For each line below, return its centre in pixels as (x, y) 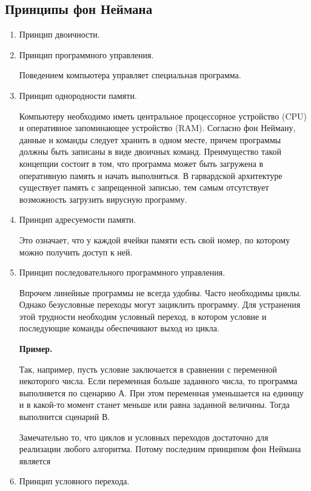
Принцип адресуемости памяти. (78, 219)
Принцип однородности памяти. (78, 95)
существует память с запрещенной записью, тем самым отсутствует (144, 187)
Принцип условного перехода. (74, 481)
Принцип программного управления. (86, 54)
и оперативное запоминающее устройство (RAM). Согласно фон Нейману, (157, 128)
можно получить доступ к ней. (76, 252)
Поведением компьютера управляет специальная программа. (130, 75)
